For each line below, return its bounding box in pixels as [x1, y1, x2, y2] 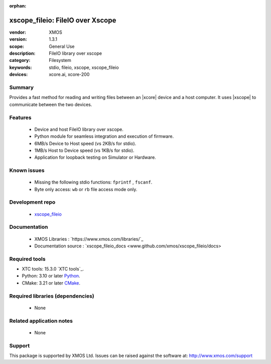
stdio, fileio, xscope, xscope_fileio [49, 64, 119, 70]
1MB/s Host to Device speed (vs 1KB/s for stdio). [34, 147, 134, 153]
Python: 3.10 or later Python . [22, 273, 80, 279]
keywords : [9, 64, 32, 70]
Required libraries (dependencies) [9, 292, 95, 299]
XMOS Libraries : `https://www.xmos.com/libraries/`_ [34, 236, 144, 242]
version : [9, 36, 27, 42]
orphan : [9, 3, 27, 9]
